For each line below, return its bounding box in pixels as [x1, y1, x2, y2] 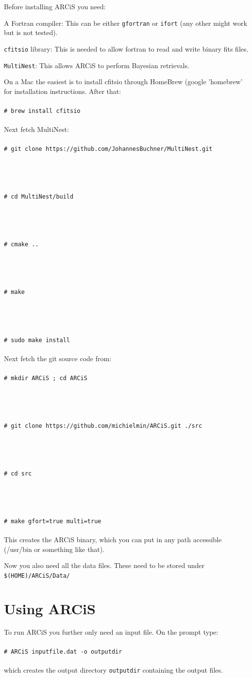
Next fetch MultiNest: [4, 124, 69, 134]
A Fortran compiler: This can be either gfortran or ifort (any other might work [4, 18, 247, 28]
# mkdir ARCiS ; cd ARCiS [4, 374, 87, 382]
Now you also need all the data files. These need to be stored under [4, 560, 204, 570]
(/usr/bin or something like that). [4, 544, 105, 554]
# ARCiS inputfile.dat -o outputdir [4, 648, 122, 656]
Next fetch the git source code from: [4, 353, 112, 363]
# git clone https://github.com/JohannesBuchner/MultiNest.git [4, 146, 213, 153]
